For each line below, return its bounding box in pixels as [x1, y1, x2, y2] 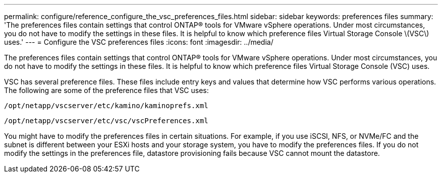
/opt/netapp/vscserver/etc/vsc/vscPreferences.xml [4, 117, 208, 125]
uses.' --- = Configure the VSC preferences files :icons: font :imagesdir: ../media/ [4, 38, 273, 46]
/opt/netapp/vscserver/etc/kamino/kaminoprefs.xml [4, 102, 208, 110]
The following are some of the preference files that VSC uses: [4, 86, 209, 95]
